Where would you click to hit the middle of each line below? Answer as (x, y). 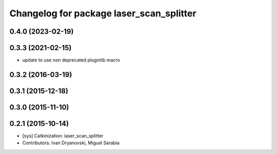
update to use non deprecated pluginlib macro (71, 60)
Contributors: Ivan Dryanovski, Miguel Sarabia (71, 143)
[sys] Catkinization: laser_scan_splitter (63, 136)
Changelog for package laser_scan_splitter (103, 13)
